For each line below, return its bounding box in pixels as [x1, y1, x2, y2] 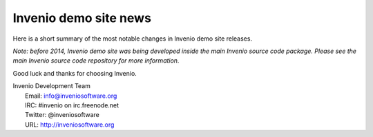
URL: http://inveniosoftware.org [25, 120, 115, 129]
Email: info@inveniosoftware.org [25, 92, 117, 100]
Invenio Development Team [12, 82, 91, 90]
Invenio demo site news [12, 10, 152, 25]
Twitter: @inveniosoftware [25, 111, 100, 119]
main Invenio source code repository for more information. [12, 56, 180, 65]
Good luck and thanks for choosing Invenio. [12, 69, 137, 77]
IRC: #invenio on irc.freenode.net [25, 101, 119, 109]
